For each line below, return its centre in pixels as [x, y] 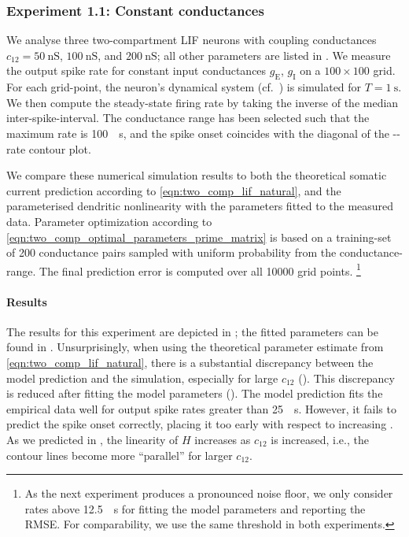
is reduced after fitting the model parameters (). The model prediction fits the [195, 393]
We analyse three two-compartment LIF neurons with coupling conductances [192, 40]
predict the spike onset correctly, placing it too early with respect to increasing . [200, 424]
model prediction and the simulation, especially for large [142, 378]
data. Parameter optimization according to [109, 221]
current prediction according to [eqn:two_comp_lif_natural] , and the [174, 190]
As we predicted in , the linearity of [92, 439]
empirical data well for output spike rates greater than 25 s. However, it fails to [201, 408]
